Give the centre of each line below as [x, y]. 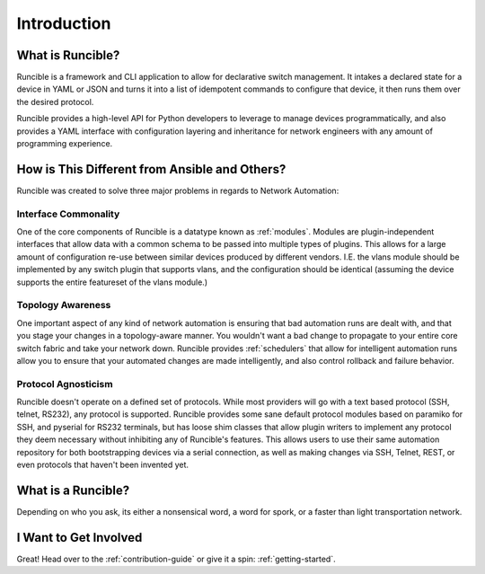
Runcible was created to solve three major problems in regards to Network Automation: [178, 190]
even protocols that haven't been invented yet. [102, 465]
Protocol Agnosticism [65, 384]
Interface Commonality [68, 214]
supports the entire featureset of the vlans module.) [112, 282]
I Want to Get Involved [79, 538]
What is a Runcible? [73, 490]
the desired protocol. [55, 102]
